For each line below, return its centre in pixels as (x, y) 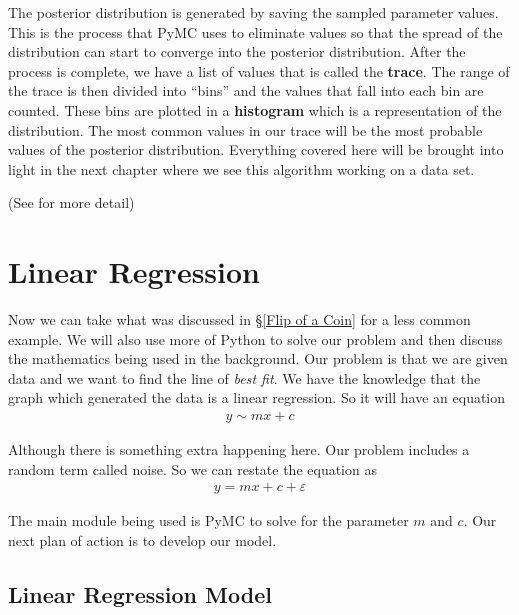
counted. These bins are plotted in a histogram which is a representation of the (255, 109)
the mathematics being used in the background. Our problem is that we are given (258, 358)
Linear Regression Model (140, 593)
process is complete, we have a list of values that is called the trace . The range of (259, 70)
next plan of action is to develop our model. (142, 539)
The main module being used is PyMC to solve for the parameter (208, 520)
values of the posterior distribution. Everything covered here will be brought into (256, 149)
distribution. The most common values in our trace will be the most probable (245, 129)
